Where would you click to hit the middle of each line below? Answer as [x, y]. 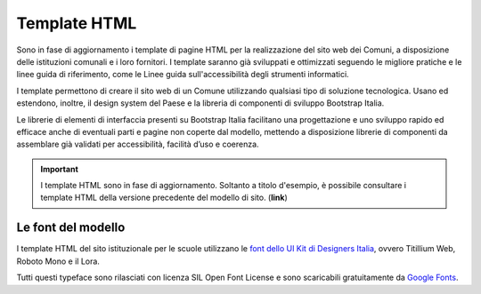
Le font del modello [71, 228]
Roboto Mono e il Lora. [58, 261]
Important [60, 169]
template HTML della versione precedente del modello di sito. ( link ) [164, 198]
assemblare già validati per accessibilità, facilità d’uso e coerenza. [138, 144]
